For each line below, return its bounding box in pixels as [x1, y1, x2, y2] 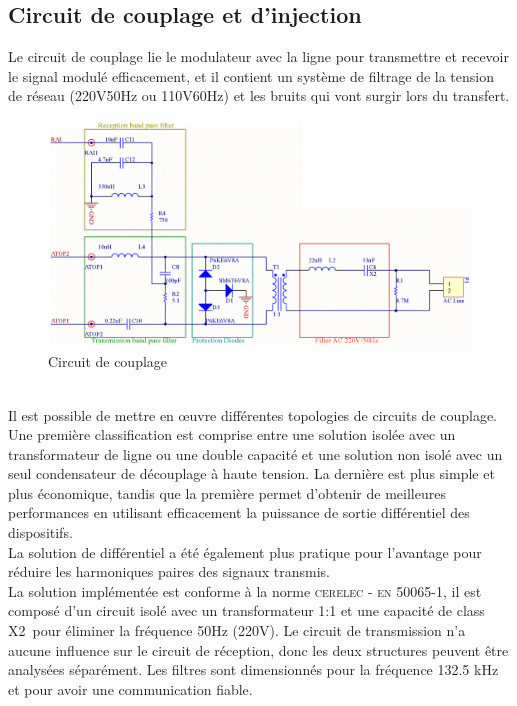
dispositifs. [8, 522, 73, 543]
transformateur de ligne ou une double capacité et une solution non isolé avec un [8, 443, 503, 464]
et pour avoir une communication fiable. [8, 678, 253, 699]
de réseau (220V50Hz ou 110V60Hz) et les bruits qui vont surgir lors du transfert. [8, 85, 510, 106]
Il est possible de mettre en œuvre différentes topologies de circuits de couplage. [8, 404, 498, 425]
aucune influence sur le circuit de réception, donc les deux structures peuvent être [8, 639, 509, 660]
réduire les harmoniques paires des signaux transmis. [8, 561, 330, 582]
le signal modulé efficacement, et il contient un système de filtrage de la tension [8, 65, 494, 86]
